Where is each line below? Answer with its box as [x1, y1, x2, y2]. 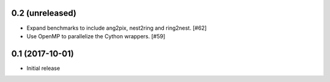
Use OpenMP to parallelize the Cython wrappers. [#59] [26, 32, 166, 39]
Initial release [26, 64, 61, 72]
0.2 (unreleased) [11, 8, 76, 18]
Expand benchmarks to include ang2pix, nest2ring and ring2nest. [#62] [26, 24, 207, 32]
